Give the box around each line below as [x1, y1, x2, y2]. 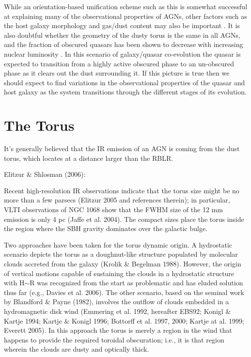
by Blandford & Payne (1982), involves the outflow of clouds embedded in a [4, 296, 229, 307]
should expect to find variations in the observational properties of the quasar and [4, 77, 245, 87]
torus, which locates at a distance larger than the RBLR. [4, 153, 173, 163]
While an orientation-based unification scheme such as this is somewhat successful [4, 1, 248, 11]
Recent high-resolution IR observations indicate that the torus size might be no [4, 185, 239, 195]
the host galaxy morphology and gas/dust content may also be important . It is [4, 20, 240, 31]
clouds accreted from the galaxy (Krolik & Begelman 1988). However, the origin [4, 259, 241, 268]
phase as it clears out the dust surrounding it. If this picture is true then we [4, 68, 230, 78]
